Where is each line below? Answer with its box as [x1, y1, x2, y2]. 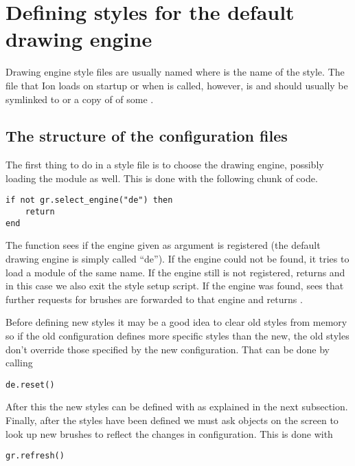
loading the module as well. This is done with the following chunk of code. [5, 170, 318, 185]
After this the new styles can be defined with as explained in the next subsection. [5, 399, 348, 414]
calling [5, 355, 33, 370]
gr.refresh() [5, 451, 65, 461]
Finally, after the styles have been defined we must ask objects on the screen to [5, 413, 339, 428]
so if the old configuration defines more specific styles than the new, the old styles [5, 329, 350, 343]
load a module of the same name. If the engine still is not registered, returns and [5, 265, 345, 279]
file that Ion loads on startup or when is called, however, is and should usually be [5, 78, 348, 92]
